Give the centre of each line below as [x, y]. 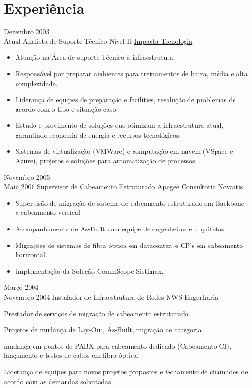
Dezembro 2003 [27, 31]
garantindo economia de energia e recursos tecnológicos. [98, 134]
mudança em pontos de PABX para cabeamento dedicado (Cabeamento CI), [118, 345]
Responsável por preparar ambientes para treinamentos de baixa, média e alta [131, 73]
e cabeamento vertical [48, 212]
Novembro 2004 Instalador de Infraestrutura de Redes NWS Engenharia [111, 297]
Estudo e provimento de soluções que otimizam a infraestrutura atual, [119, 125]
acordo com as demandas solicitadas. [59, 381]
